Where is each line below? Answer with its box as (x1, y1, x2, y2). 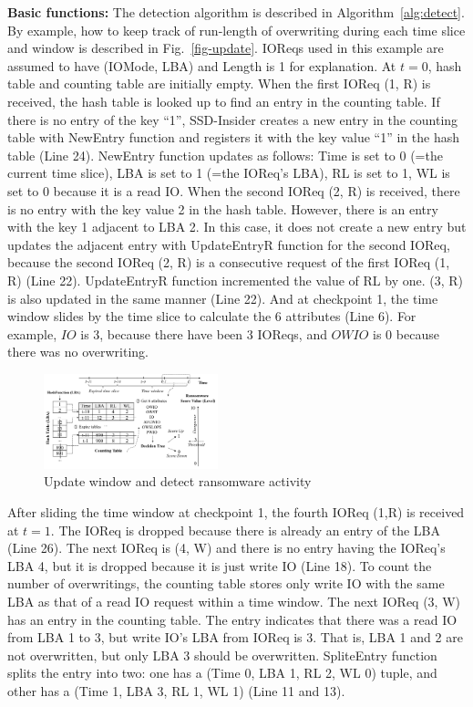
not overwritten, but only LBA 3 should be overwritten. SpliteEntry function (7, 645, 437, 664)
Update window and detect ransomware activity (44, 472, 312, 491)
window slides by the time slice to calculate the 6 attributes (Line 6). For (7, 307, 416, 326)
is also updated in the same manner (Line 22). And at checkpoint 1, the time (7, 288, 438, 307)
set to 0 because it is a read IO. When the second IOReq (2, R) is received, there (7, 181, 460, 200)
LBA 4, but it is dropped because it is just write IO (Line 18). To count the (7, 556, 432, 575)
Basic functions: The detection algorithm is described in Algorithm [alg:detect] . (7, 3, 465, 21)
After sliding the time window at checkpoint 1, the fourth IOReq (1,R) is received (7, 503, 465, 522)
